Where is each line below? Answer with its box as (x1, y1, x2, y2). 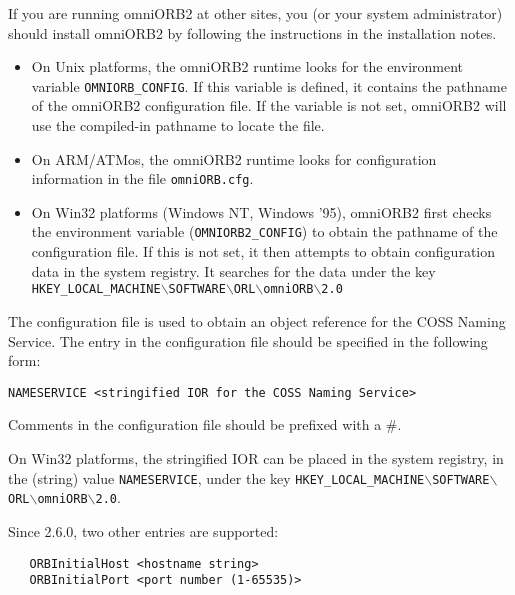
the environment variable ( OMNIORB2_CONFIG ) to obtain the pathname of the (31, 221, 498, 242)
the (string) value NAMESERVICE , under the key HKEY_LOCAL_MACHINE (8, 467, 425, 488)
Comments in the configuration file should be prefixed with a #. (8, 414, 402, 435)
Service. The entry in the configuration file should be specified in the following (8, 330, 488, 351)
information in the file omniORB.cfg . (31, 168, 254, 189)
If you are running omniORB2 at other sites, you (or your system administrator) (8, 3, 503, 23)
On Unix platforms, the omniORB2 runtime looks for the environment (31, 56, 464, 77)
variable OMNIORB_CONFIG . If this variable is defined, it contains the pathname (31, 75, 507, 96)
